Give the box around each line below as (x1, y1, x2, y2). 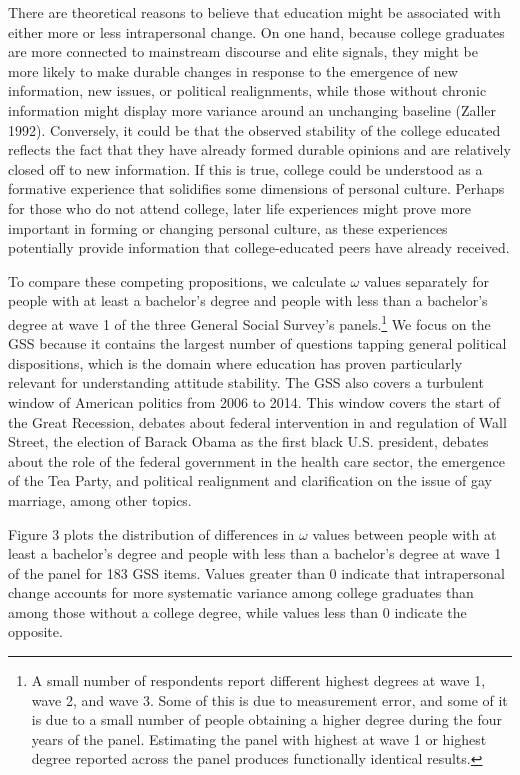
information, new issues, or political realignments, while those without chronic (8, 80, 487, 101)
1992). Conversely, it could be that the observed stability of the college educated (8, 119, 501, 140)
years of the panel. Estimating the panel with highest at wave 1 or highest (31, 728, 487, 749)
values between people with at (312, 523, 497, 544)
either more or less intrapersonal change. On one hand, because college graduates (8, 21, 505, 42)
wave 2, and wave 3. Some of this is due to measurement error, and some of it (31, 689, 508, 710)
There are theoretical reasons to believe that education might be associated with (8, 2, 501, 22)
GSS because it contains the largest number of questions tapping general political (8, 333, 507, 354)
